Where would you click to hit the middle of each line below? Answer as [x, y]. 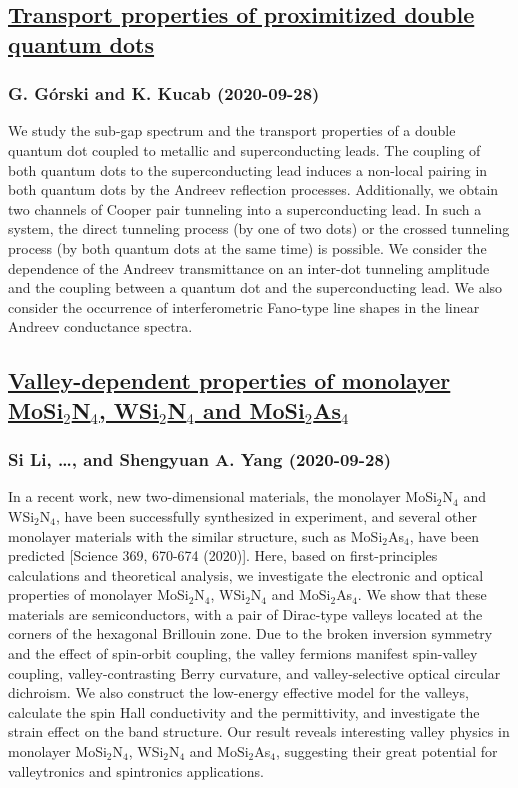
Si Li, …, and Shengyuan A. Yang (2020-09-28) [200, 459]
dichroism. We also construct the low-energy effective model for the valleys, [238, 692]
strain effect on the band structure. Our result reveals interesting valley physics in [259, 731]
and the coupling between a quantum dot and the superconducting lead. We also [255, 287]
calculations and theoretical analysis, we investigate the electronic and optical [246, 574]
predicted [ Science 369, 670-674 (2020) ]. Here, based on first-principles [223, 555]
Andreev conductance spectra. [100, 326]
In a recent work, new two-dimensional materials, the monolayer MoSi [222, 496]
